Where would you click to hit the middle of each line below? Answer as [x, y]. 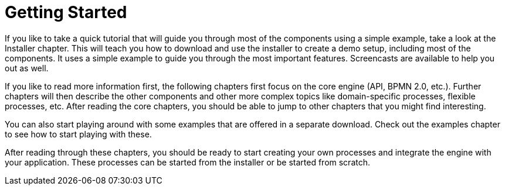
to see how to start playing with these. [78, 134]
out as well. [27, 68]
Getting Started [66, 12]
